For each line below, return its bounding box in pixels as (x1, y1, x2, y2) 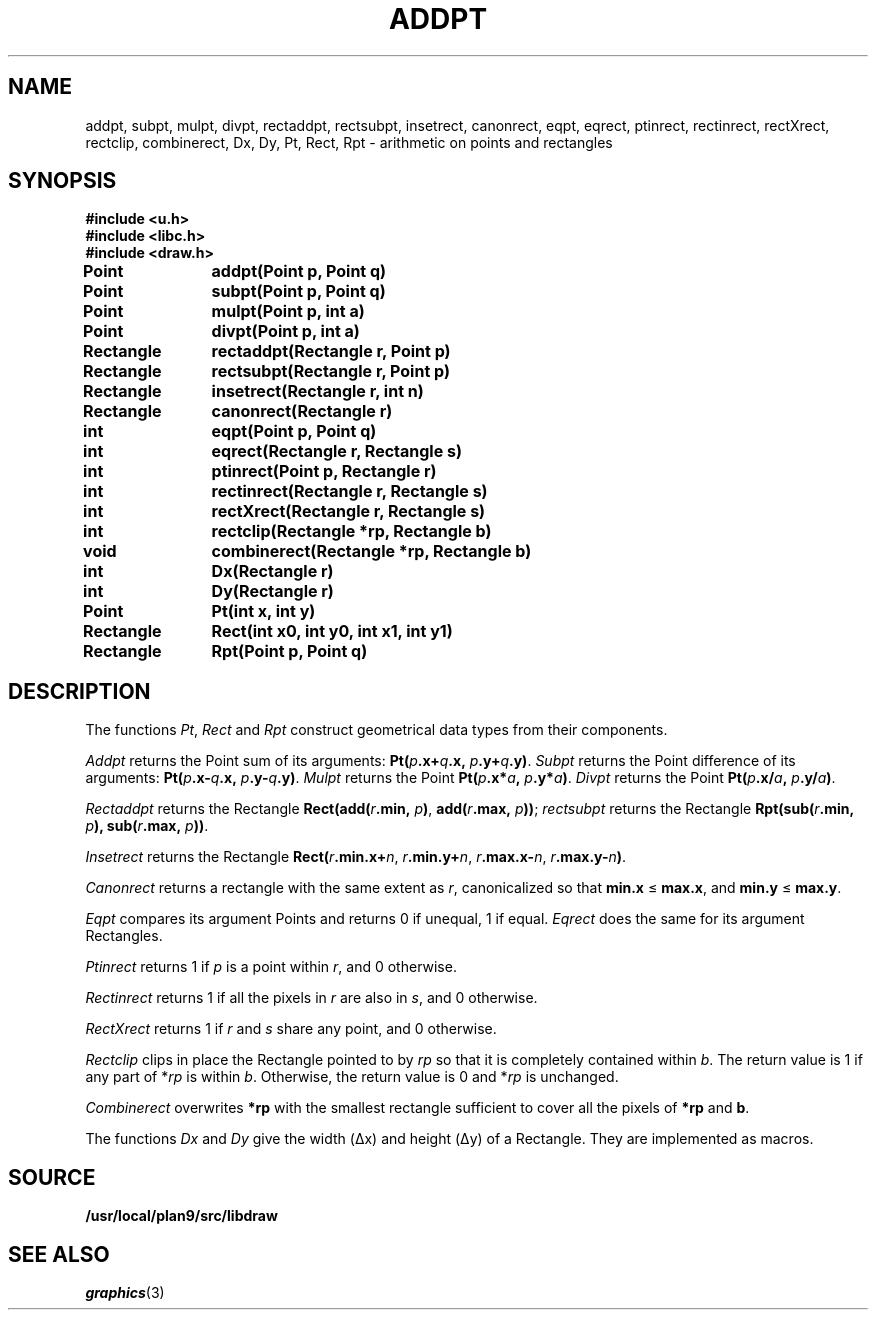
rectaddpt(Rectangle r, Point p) (211, 341, 451, 362)
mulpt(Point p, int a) (211, 301, 365, 322)
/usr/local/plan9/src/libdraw (85, 1207, 278, 1225)
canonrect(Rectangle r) (211, 401, 393, 422)
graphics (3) (85, 1283, 165, 1301)
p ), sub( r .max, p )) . (85, 817, 209, 835)
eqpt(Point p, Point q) (211, 421, 377, 442)
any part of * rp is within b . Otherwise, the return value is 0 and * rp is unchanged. (85, 1068, 619, 1086)
